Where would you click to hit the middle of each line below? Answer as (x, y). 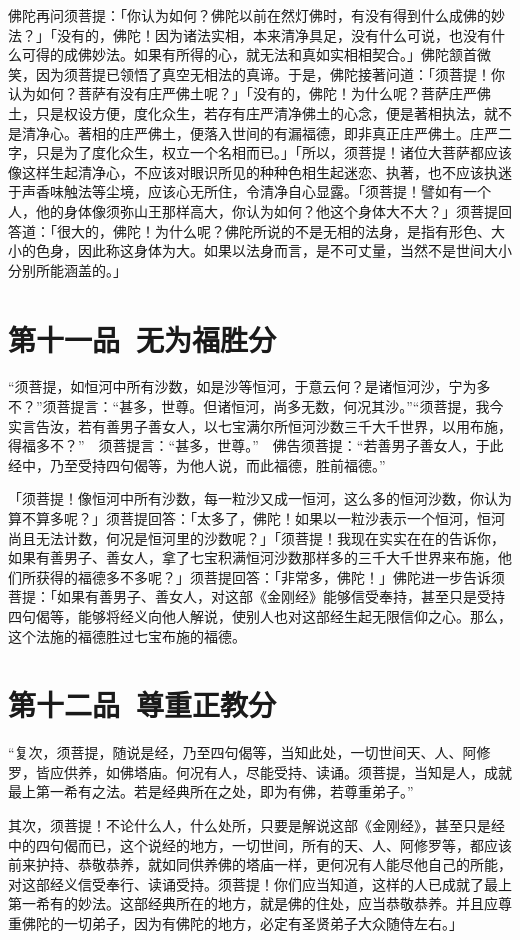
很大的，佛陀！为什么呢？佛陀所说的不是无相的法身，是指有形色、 (273, 230)
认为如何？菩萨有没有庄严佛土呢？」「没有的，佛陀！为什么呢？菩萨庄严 (242, 93)
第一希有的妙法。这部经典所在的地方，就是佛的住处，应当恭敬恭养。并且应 (253, 903)
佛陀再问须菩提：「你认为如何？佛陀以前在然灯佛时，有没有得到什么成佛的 (249, 15)
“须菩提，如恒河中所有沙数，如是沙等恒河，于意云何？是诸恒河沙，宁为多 (249, 386)
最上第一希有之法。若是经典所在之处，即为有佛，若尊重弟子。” (211, 791)
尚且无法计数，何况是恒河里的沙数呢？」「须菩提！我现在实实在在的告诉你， (256, 537)
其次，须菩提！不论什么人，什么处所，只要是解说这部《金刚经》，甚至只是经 (256, 825)
